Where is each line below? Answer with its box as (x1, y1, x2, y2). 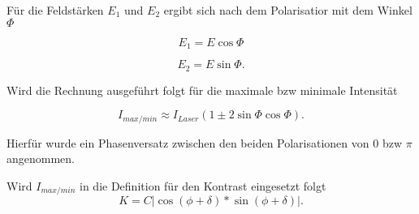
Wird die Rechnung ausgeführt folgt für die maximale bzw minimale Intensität (6, 81, 398, 98)
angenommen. (6, 150, 75, 167)
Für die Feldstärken (6, 2, 104, 18)
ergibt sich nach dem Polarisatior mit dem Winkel (163, 2, 413, 18)
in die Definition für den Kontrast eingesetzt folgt (80, 177, 326, 194)
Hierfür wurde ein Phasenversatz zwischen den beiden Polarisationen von (6, 134, 369, 151)
